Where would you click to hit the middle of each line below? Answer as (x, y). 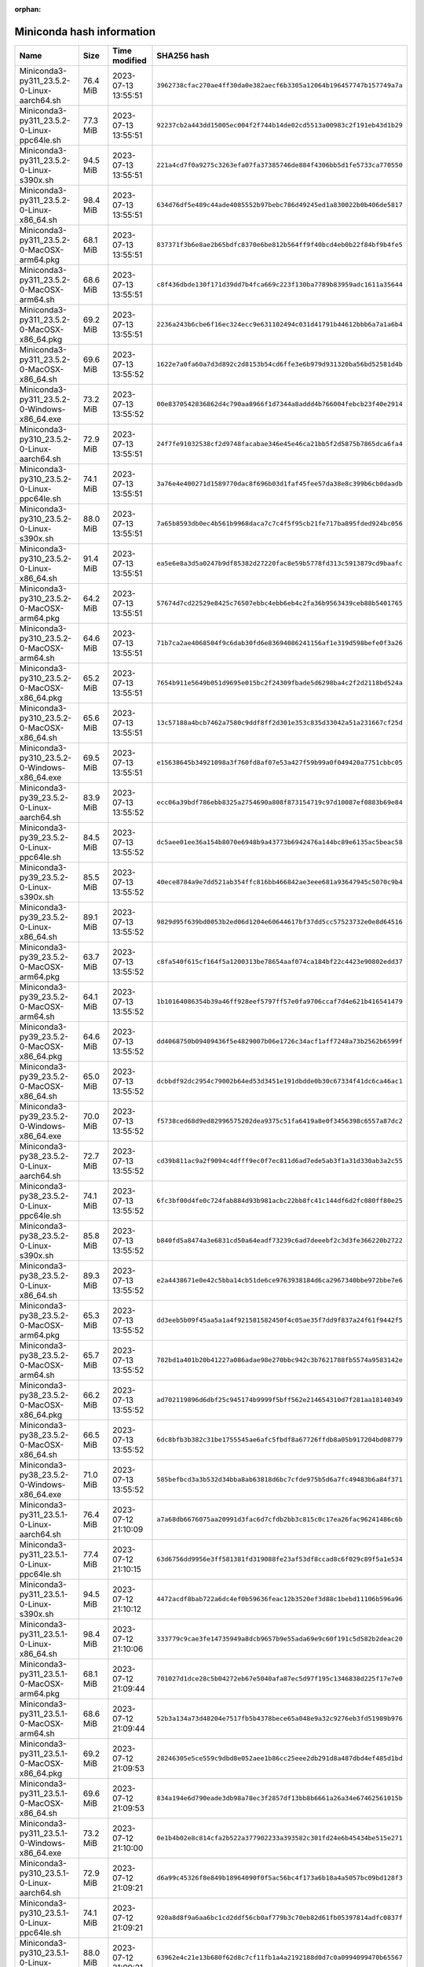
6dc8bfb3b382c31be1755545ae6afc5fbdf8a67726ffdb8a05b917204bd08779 (280, 1440)
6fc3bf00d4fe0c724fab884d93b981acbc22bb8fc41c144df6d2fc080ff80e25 (280, 1201)
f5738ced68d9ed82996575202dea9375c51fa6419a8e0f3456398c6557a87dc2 (280, 1121)
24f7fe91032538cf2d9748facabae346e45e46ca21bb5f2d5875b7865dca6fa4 (280, 444)
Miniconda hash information (85, 31)
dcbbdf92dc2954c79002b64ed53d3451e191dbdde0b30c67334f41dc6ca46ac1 (280, 1081)
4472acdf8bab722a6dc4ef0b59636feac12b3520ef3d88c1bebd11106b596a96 (280, 1599)
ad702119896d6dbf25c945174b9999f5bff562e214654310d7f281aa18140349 (280, 1400)
